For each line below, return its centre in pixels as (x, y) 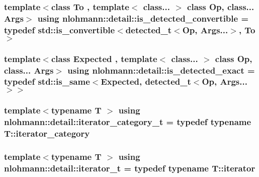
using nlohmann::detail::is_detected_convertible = (143, 18)
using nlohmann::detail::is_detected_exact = (161, 70)
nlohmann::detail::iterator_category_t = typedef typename (128, 122)
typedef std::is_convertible (60, 29)
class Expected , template (104, 58)
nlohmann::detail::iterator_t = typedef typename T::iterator (130, 168)
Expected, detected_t (146, 81)
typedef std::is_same (47, 81)
